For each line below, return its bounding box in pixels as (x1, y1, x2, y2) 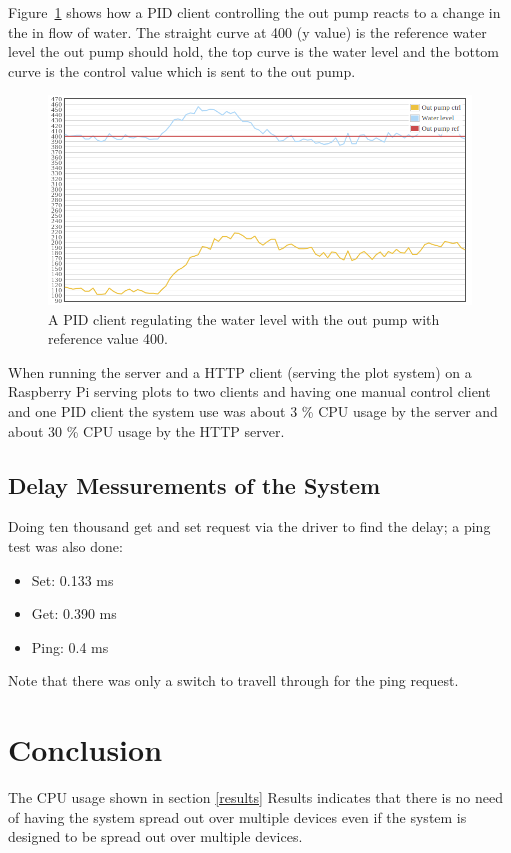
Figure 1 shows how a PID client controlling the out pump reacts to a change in (8, 2, 501, 22)
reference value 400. (48, 328, 168, 349)
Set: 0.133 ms (31, 569, 114, 590)
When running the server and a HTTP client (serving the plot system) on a (8, 361, 472, 382)
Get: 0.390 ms (31, 603, 117, 624)
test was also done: (8, 535, 123, 556)
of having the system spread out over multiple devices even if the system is (8, 806, 467, 827)
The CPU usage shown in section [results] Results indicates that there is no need (8, 787, 504, 808)
